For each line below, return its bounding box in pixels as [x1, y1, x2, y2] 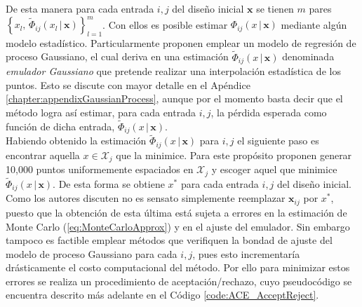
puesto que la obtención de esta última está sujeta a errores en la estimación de [6, 205, 347, 219]
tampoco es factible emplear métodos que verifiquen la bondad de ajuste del [6, 233, 333, 247]
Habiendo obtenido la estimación [6, 133, 147, 148]
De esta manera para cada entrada [6, 1, 154, 15]
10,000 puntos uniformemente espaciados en [6, 162, 194, 177]
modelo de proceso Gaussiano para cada [6, 246, 177, 261]
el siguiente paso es [237, 133, 319, 148]
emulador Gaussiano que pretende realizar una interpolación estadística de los [6, 64, 341, 79]
